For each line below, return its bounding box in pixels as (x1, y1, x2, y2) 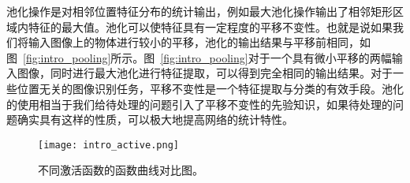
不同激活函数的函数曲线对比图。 (38, 162, 203, 178)
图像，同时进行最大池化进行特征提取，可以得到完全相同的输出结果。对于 (17, 65, 393, 81)
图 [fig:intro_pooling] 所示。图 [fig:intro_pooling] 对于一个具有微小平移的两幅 (6, 49, 392, 65)
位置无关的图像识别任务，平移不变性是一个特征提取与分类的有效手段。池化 (17, 80, 404, 96)
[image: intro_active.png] (38, 139, 179, 151)
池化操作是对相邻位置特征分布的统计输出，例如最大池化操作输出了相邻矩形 (6, 3, 393, 19)
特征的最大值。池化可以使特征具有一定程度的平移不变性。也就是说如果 (28, 18, 393, 35)
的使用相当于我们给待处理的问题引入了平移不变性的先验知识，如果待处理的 (6, 95, 393, 112)
